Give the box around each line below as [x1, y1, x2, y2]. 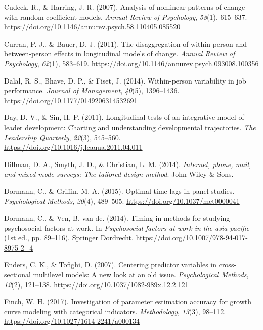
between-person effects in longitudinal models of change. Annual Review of [4, 48, 235, 59]
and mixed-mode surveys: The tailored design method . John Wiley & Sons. [4, 169, 234, 179]
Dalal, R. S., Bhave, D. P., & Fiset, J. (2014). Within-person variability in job [4, 75, 246, 86]
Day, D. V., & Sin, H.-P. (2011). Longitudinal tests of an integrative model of [4, 112, 244, 122]
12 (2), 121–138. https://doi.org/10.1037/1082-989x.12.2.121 [4, 279, 189, 290]
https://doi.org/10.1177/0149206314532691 [4, 95, 138, 105]
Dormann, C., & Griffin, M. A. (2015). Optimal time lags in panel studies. [4, 185, 235, 196]
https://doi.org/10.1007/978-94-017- [136, 232, 248, 243]
